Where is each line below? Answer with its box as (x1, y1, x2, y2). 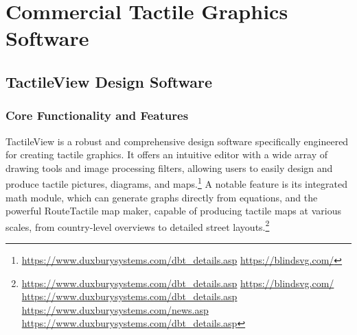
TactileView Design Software (5, 71, 213, 92)
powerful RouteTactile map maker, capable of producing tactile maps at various (5, 203, 341, 218)
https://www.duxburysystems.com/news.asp (21, 302, 209, 317)
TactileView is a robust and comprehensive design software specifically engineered (5, 134, 349, 148)
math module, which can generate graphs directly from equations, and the (5, 190, 318, 204)
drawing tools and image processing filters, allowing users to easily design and (5, 160, 333, 175)
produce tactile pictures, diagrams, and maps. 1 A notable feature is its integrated (5, 175, 347, 190)
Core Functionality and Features (5, 107, 189, 124)
